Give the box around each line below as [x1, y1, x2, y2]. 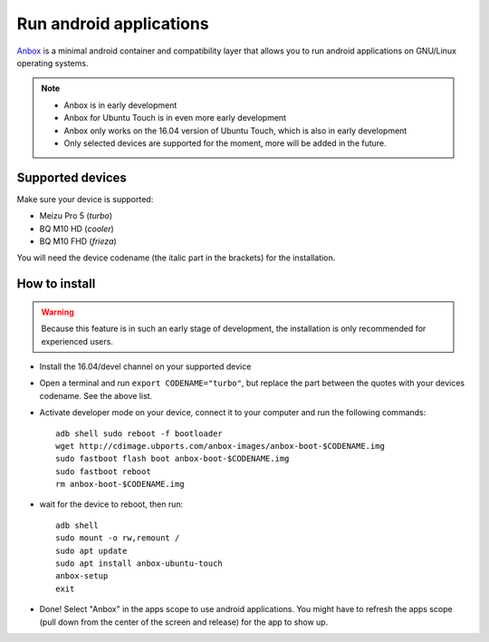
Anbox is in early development [63, 100, 177, 111]
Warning [41, 306, 74, 317]
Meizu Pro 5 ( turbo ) [39, 210, 113, 221]
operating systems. [16, 57, 89, 68]
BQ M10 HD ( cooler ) [39, 223, 115, 234]
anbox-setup [55, 571, 109, 581]
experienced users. [41, 336, 113, 346]
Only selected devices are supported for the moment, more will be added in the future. [63, 137, 387, 149]
